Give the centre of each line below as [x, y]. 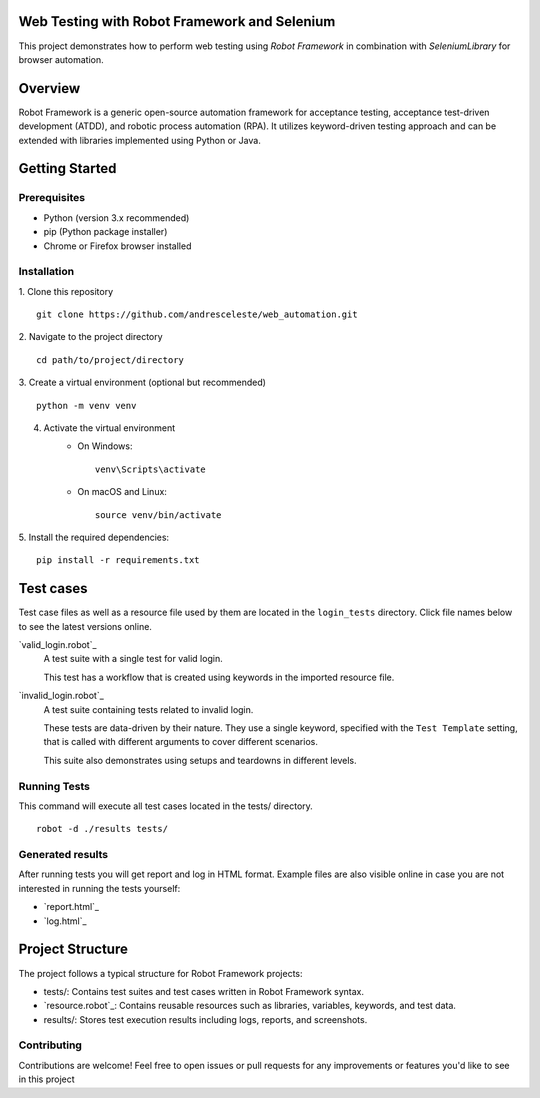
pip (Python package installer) [105, 232]
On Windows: [105, 446]
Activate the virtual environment [109, 428]
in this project [46, 1079]
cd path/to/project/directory [110, 359]
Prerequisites [51, 198]
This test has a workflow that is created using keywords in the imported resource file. [219, 677]
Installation [46, 272]
